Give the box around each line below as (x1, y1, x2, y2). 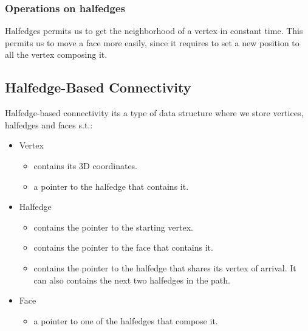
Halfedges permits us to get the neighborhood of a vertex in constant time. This (5, 24, 303, 37)
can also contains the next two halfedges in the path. (33, 273, 230, 286)
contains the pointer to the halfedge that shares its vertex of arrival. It (33, 261, 296, 274)
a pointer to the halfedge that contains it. (33, 179, 189, 192)
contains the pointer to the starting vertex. (33, 220, 193, 233)
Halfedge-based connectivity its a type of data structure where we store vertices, (5, 106, 304, 119)
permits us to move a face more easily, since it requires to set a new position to (5, 36, 299, 49)
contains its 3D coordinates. (33, 159, 138, 172)
